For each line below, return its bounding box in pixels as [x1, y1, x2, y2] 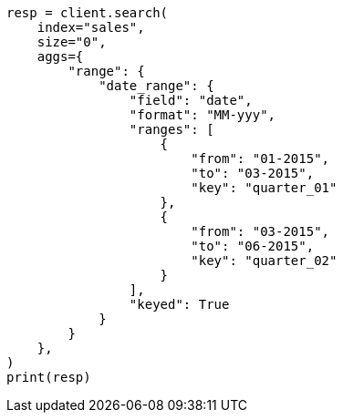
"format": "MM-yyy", [129, 108, 276, 122]
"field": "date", [129, 93, 253, 108]
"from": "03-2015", [191, 224, 330, 239]
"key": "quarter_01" [191, 180, 338, 195]
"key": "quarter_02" [191, 253, 338, 268]
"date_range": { [99, 78, 214, 93]
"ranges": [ [129, 122, 214, 137]
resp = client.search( [6, 5, 169, 20]
